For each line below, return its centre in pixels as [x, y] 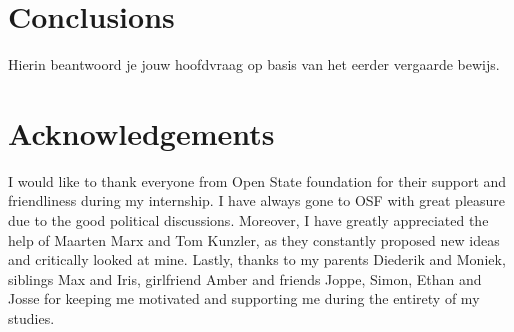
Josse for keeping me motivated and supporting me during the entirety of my [244, 298]
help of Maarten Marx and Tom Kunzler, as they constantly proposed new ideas [254, 239]
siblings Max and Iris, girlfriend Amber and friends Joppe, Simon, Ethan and [245, 278]
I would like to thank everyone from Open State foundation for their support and [257, 180]
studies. [31, 318]
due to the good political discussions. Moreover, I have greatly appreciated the [248, 220]
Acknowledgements [141, 132]
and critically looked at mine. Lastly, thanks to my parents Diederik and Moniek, [257, 259]
